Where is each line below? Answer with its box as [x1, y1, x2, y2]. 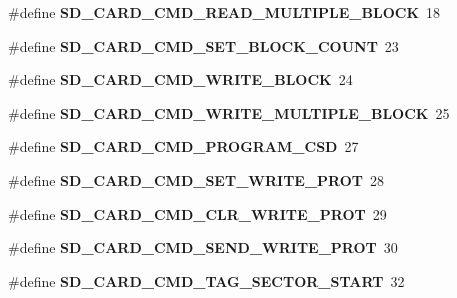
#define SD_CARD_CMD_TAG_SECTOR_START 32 [8, 270, 405, 291]
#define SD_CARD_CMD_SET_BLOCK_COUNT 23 [8, 35, 399, 56]
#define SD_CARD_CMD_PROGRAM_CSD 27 [8, 136, 359, 157]
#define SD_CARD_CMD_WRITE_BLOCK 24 [8, 69, 353, 90]
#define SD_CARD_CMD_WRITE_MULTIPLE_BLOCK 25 [8, 102, 450, 123]
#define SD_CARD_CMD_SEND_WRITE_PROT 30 [8, 237, 398, 258]
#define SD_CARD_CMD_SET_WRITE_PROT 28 [8, 169, 385, 190]
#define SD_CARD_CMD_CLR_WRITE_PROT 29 [8, 203, 387, 224]
